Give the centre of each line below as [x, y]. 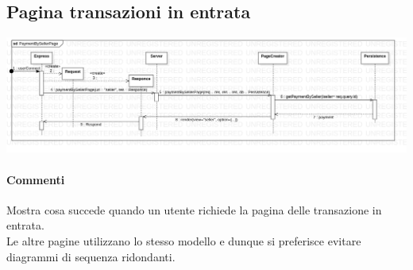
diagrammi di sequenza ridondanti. [91, 256]
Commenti [36, 179]
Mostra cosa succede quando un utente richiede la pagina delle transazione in [194, 209]
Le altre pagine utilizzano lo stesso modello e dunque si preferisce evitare [184, 240]
